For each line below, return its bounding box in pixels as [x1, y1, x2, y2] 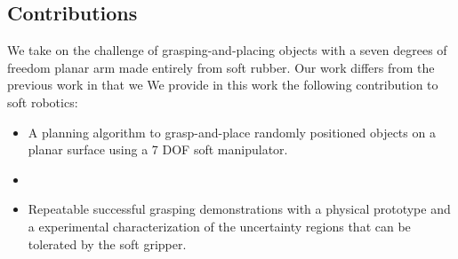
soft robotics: [7, 92, 78, 111]
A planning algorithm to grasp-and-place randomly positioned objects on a [28, 122, 436, 141]
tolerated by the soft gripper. [28, 234, 187, 253]
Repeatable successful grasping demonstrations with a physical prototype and [28, 200, 451, 218]
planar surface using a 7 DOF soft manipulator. [28, 140, 288, 159]
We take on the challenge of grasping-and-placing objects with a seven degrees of [7, 41, 447, 59]
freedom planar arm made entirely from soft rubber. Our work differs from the [7, 58, 435, 76]
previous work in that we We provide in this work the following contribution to [7, 75, 438, 94]
